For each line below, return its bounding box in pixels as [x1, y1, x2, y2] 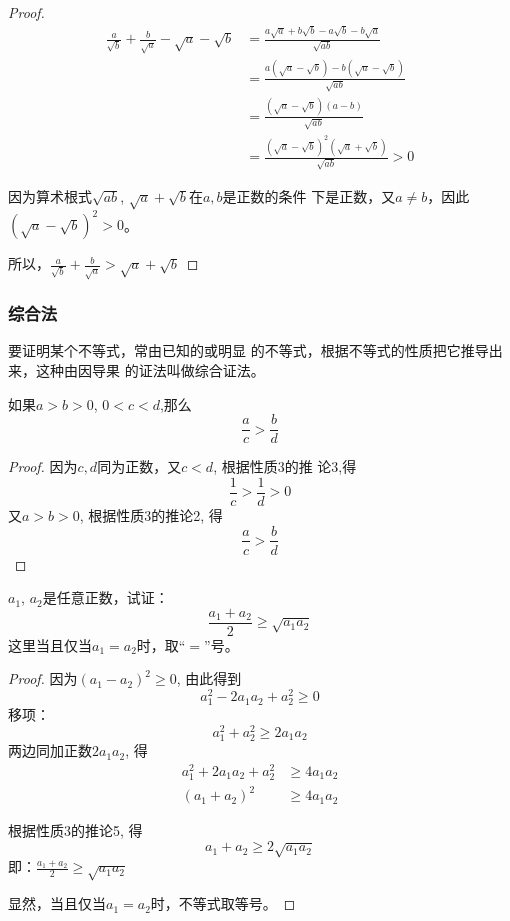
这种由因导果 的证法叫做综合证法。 [35, 360, 265, 381]
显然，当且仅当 [8, 893, 106, 914]
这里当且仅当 [8, 634, 92, 655]
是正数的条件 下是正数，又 [222, 185, 396, 206]
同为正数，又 [97, 456, 182, 477]
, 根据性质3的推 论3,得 [213, 456, 357, 477]
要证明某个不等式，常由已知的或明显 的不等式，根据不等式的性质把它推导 [8, 340, 489, 361]
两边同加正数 [8, 740, 92, 761]
